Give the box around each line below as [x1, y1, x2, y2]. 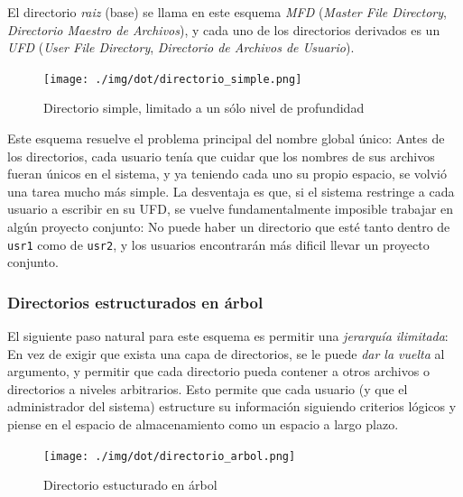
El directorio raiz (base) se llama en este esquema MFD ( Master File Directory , [7, 3, 447, 21]
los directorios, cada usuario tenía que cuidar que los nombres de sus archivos [7, 146, 435, 165]
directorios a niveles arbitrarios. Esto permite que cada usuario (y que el [7, 379, 408, 398]
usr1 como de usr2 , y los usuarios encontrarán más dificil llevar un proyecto [7, 235, 430, 253]
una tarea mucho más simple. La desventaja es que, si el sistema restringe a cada [7, 181, 455, 200]
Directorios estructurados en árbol [7, 290, 264, 313]
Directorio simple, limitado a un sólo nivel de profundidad [43, 98, 365, 117]
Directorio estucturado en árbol [43, 475, 218, 494]
